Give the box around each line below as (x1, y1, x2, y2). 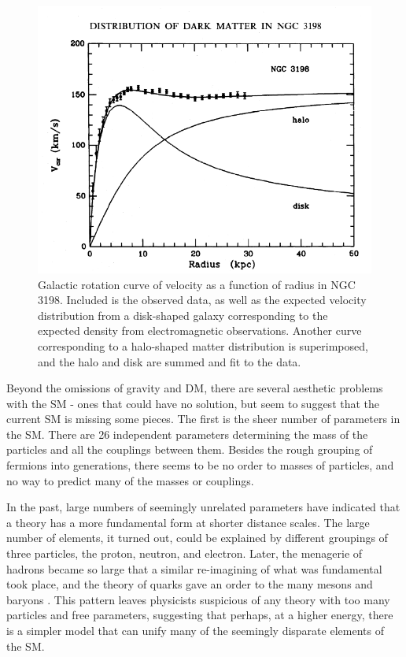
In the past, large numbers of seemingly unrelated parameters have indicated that (6, 499, 400, 515)
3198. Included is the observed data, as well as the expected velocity (38, 291, 367, 308)
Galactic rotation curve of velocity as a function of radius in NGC (38, 276, 356, 292)
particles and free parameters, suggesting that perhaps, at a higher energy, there (6, 607, 393, 623)
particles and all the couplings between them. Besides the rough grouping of (6, 441, 373, 458)
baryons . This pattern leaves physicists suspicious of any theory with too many (6, 591, 390, 607)
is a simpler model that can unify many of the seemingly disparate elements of (6, 622, 384, 639)
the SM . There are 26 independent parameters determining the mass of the (6, 425, 368, 442)
